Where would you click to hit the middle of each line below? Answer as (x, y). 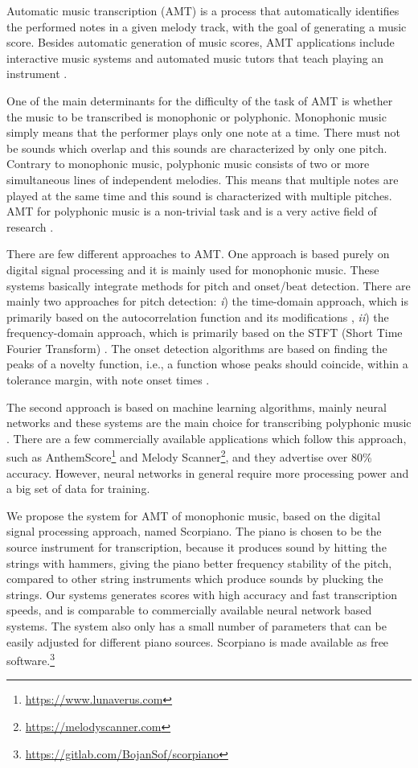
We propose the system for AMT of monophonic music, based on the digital (194, 515)
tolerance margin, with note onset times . (108, 380)
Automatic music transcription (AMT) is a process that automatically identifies (203, 10)
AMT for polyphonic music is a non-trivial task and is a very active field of (192, 211)
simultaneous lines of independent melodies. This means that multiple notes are (203, 179)
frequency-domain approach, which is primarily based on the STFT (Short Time (205, 333)
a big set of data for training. (78, 489)
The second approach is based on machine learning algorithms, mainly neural (197, 407)
